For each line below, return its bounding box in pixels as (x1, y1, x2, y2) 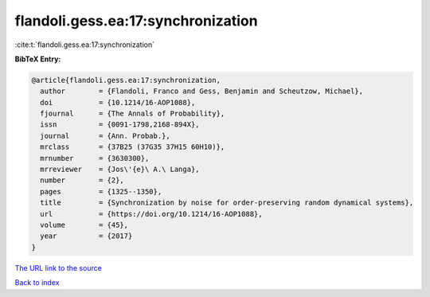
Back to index (14, 278, 60, 287)
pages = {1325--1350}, (40, 187, 162, 196)
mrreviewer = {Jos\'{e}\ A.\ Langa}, (40, 165, 200, 174)
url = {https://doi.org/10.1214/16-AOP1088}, (40, 209, 263, 218)
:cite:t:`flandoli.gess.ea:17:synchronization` (14, 40, 155, 49)
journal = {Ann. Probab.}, (40, 131, 170, 140)
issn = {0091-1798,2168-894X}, (40, 120, 200, 129)
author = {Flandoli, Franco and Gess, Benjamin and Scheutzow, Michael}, (40, 87, 364, 96)
